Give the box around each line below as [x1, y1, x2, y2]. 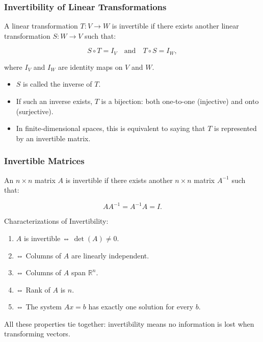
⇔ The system [16, 301, 62, 312]
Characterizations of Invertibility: [4, 216, 109, 226]
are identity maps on [58, 61, 123, 72]
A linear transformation [4, 20, 78, 31]
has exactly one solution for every [88, 301, 194, 312]
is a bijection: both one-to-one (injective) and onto [101, 96, 259, 107]
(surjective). [16, 106, 54, 116]
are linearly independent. [71, 250, 149, 260]
